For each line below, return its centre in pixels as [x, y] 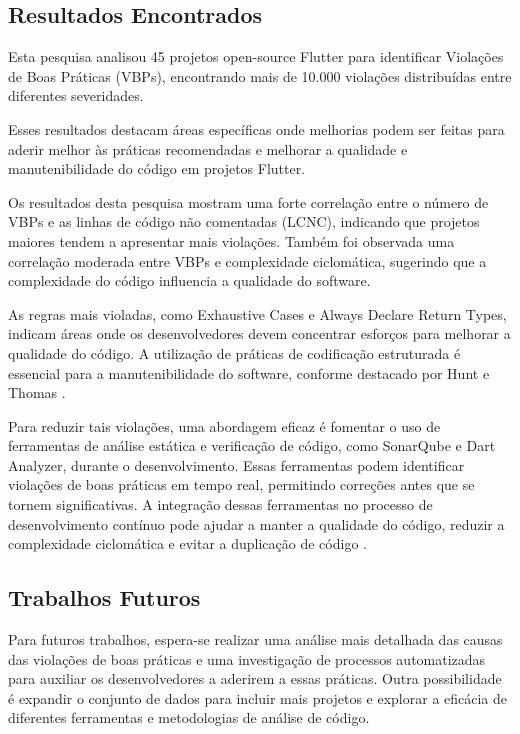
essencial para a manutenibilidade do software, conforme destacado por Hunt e [249, 372]
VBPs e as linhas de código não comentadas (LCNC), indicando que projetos [244, 221]
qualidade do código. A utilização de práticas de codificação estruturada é [234, 352]
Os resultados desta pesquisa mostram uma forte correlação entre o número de [248, 201]
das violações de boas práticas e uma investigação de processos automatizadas [247, 658]
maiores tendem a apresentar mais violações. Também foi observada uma [231, 240]
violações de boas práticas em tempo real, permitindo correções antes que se [241, 484]
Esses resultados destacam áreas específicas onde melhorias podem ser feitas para [256, 128]
